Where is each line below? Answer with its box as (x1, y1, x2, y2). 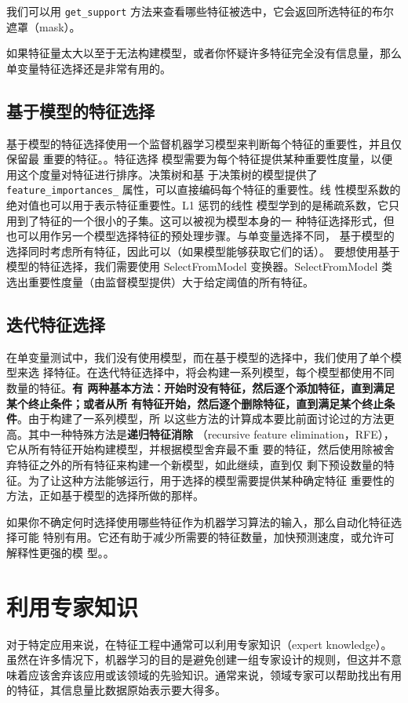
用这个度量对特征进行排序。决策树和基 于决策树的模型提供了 (6, 166, 318, 182)
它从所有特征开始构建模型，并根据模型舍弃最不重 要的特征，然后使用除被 (6, 441, 384, 457)
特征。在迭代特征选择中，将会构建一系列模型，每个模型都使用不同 (53, 364, 395, 381)
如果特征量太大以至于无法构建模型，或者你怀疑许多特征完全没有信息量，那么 (6, 45, 402, 61)
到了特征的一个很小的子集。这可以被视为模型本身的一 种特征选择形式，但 (16, 212, 395, 228)
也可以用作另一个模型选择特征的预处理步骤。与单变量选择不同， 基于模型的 (6, 228, 395, 244)
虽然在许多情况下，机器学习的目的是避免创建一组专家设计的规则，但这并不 (6, 651, 391, 668)
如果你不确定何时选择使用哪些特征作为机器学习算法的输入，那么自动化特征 (6, 513, 391, 530)
